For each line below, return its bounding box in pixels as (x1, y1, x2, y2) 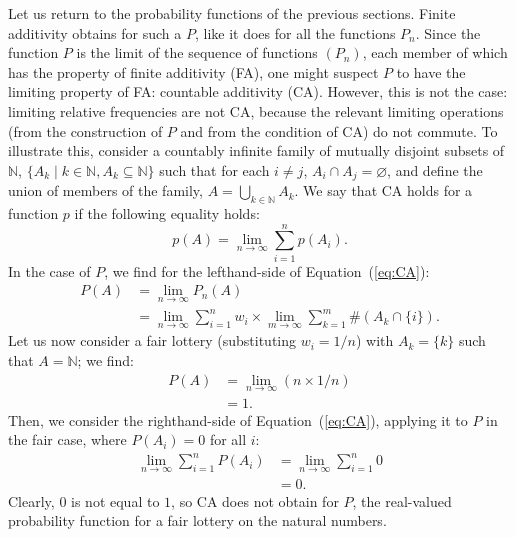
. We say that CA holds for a (294, 180, 473, 201)
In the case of (8, 260, 91, 281)
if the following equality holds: (74, 203, 260, 223)
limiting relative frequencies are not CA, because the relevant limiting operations (8, 100, 504, 121)
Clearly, (8, 490, 55, 511)
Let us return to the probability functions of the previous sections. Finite (8, 3, 456, 23)
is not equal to (71, 490, 160, 511)
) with (355, 330, 394, 351)
